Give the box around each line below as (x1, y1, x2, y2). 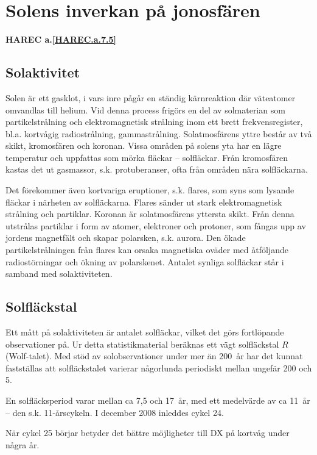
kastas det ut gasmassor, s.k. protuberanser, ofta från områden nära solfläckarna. (5, 163, 308, 176)
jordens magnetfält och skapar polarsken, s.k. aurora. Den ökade (5, 231, 246, 244)
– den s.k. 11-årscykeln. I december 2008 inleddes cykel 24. (5, 406, 224, 418)
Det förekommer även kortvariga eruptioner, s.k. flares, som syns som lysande (5, 184, 294, 196)
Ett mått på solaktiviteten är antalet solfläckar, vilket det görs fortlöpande (5, 326, 284, 339)
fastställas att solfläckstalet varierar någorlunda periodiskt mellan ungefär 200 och (5, 361, 312, 374)
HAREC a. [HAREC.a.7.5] (5, 33, 117, 46)
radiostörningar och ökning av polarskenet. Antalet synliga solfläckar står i (5, 255, 284, 268)
